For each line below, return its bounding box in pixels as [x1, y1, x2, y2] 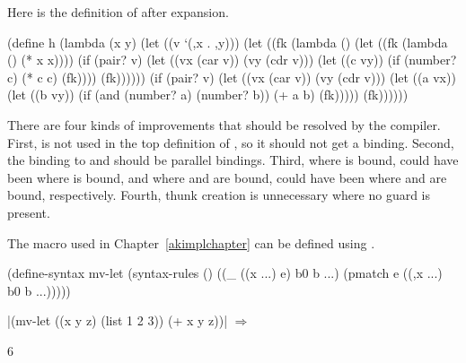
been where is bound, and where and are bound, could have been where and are [7, 168, 447, 186]
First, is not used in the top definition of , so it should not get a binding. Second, [7, 133, 454, 151]
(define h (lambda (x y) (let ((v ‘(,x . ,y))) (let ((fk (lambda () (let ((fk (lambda [7, 32, 448, 51]
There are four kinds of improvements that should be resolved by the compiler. [7, 115, 441, 134]
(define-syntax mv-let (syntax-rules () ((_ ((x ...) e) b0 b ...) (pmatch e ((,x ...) [7, 264, 443, 282]
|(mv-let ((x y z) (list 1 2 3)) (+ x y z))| [7, 311, 228, 330]
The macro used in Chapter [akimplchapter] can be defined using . [7, 233, 375, 252]
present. [7, 203, 50, 221]
